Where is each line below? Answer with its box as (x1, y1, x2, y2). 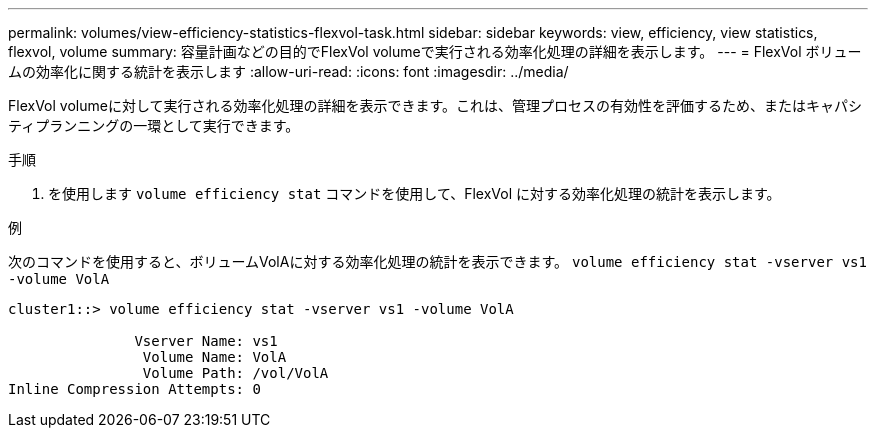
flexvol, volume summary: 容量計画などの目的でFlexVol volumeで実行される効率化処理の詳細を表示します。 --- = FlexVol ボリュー (8, 43, 862, 60)
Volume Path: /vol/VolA (142, 365, 329, 381)
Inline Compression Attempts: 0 (8, 381, 261, 397)
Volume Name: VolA (142, 349, 287, 365)
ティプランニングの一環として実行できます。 (8, 117, 300, 134)
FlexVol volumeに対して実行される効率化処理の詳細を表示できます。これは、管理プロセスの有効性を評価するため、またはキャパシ (8, 97, 863, 114)
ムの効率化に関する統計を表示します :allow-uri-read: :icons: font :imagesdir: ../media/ (8, 63, 569, 80)
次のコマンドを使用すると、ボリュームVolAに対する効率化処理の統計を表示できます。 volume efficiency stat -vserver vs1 (8, 253, 867, 270)
